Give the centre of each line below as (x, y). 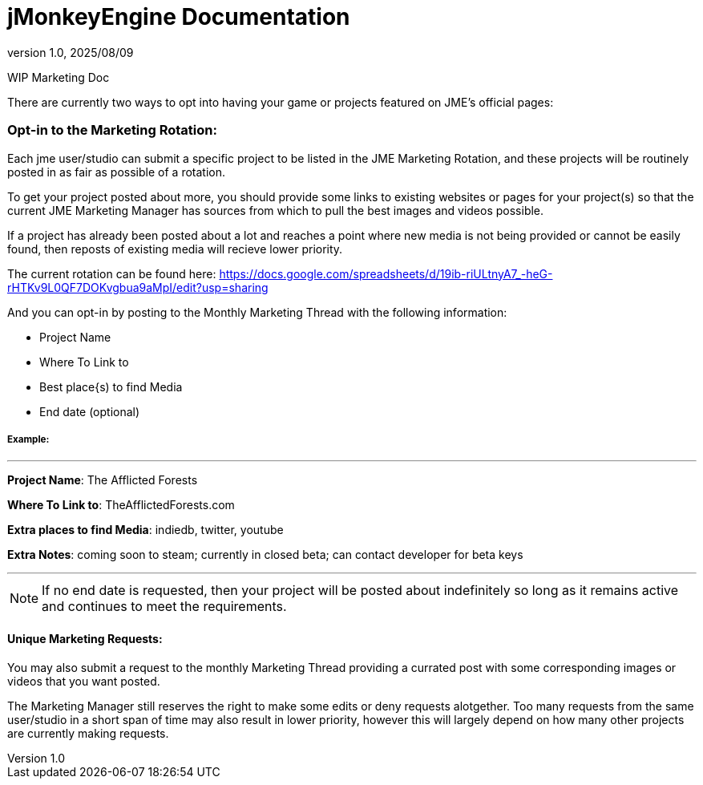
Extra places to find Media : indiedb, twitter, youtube (145, 530)
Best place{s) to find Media (111, 386)
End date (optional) (90, 411)
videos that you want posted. (84, 681)
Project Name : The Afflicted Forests (103, 480)
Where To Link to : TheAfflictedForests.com (121, 505)
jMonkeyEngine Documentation (179, 17)
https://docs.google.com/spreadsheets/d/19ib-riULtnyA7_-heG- (386, 273)
